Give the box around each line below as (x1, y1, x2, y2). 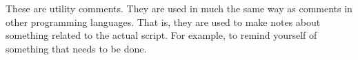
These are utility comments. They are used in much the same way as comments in (6, 1, 352, 16)
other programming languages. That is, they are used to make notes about (6, 14, 321, 29)
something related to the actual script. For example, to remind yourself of (6, 28, 317, 42)
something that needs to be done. (6, 41, 147, 55)
